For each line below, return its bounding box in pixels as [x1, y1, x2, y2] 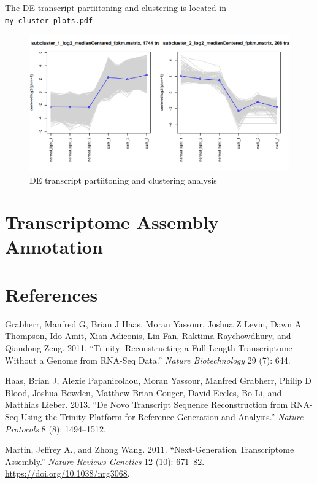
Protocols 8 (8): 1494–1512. [5, 422, 106, 435]
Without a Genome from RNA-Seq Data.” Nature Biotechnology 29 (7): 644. [5, 353, 291, 366]
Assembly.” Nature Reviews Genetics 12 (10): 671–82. [5, 455, 205, 467]
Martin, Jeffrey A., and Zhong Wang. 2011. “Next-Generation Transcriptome [5, 443, 294, 456]
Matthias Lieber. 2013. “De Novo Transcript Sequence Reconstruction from [5, 398, 288, 411]
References [5, 281, 98, 306]
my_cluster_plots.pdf [5, 16, 93, 25]
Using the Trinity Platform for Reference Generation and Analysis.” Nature [21, 410, 304, 423]
